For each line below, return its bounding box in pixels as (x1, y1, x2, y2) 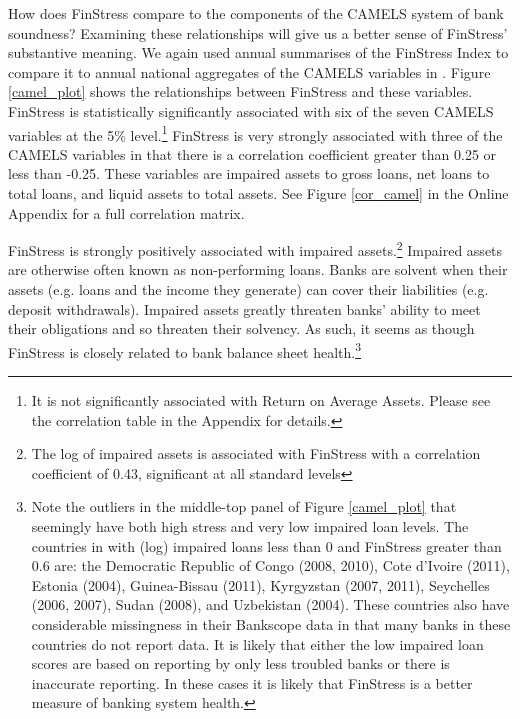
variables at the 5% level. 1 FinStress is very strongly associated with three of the (8, 121, 503, 145)
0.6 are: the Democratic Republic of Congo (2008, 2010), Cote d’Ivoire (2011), (31, 555, 510, 576)
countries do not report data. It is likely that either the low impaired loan (31, 633, 484, 654)
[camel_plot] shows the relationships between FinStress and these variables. (8, 81, 473, 102)
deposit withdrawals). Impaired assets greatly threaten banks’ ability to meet (8, 298, 481, 319)
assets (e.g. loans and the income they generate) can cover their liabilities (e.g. (8, 279, 489, 300)
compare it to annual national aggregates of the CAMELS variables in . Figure (8, 61, 491, 82)
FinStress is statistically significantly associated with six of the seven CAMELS (8, 100, 494, 121)
